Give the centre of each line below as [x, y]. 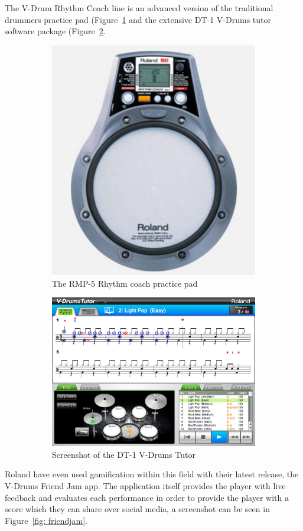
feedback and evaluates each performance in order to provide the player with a [147, 497]
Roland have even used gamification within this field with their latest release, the [152, 474]
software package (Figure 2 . [55, 31]
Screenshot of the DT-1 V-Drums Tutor [124, 454]
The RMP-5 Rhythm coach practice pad [125, 283]
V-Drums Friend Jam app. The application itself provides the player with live [145, 485]
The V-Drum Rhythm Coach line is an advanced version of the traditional [139, 8]
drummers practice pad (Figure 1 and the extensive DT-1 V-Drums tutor [138, 19]
